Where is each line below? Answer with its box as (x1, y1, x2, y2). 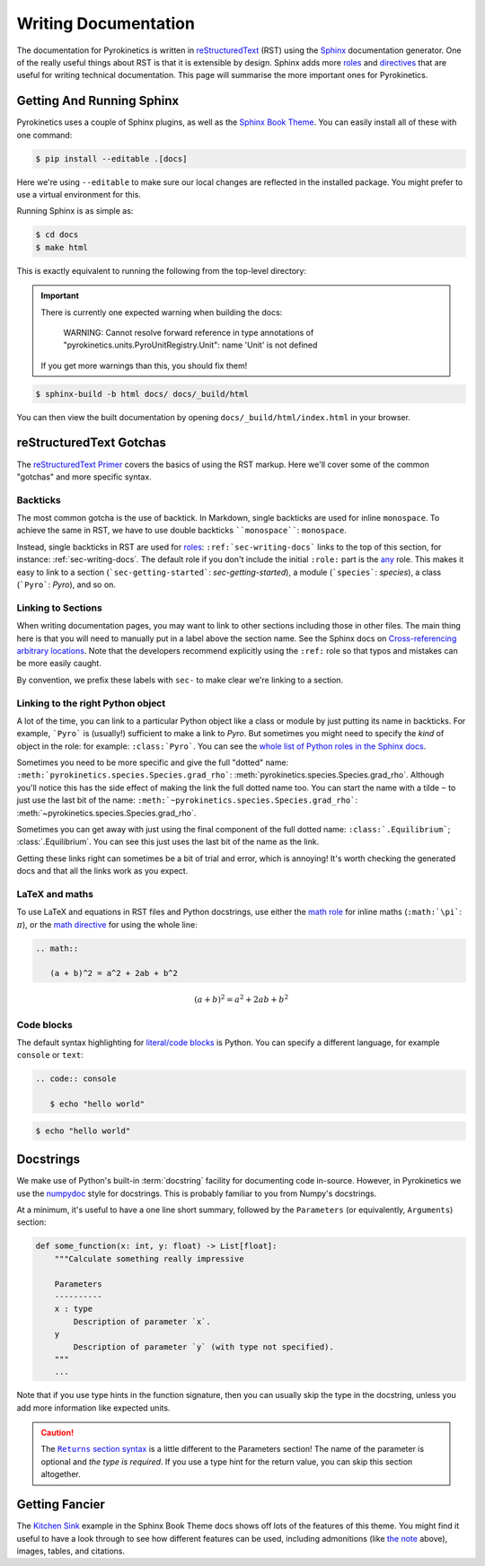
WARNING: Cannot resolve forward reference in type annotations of (63, 327, 314, 338)
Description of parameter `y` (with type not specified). (73, 1342, 334, 1351)
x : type (54, 1304, 93, 1315)
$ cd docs (35, 230, 79, 240)
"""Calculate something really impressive (54, 1254, 244, 1263)
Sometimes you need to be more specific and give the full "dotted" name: (16, 757, 289, 768)
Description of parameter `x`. (73, 1316, 211, 1326)
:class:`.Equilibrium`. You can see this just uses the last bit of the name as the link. (16, 836, 320, 848)
